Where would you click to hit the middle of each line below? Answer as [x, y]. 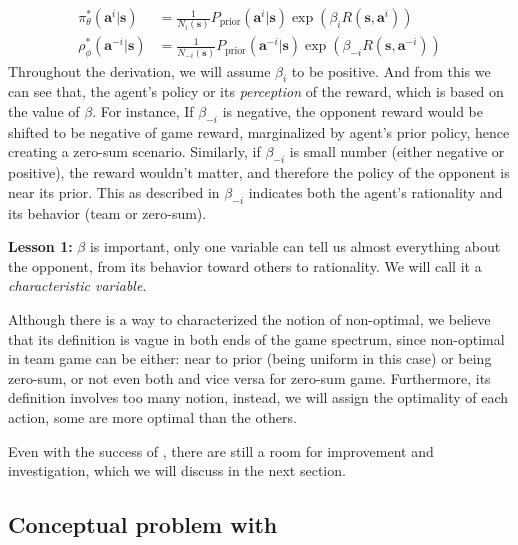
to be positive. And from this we [391, 70]
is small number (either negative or [397, 151]
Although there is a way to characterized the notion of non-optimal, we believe [249, 319]
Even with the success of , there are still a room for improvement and [221, 450]
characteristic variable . [77, 285]
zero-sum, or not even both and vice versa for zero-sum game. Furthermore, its [249, 377]
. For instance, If [143, 111]
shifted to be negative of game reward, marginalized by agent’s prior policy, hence [259, 131]
